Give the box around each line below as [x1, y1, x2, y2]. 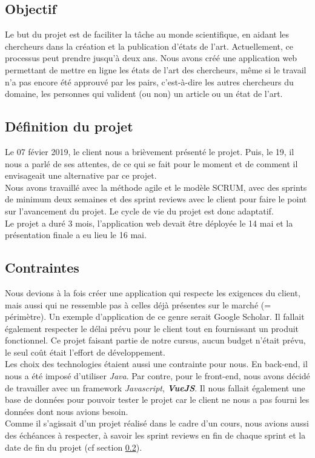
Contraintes [5, 258, 79, 277]
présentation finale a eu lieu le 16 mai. [5, 228, 147, 241]
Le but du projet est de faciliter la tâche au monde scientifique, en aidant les [5, 28, 290, 41]
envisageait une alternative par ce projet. [5, 169, 157, 182]
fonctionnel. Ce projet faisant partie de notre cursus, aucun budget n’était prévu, [5, 334, 306, 347]
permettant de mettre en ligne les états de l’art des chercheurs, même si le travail [5, 63, 307, 76]
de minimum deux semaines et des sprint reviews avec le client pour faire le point [5, 193, 307, 205]
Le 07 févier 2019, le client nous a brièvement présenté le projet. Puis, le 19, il [5, 145, 294, 158]
